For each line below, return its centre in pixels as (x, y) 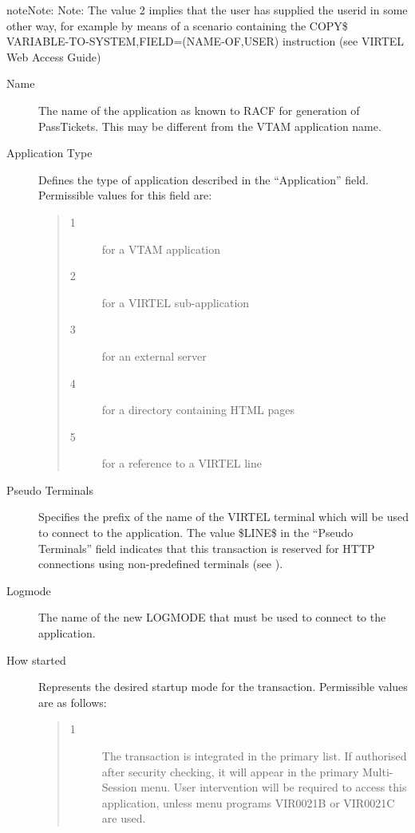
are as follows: (73, 702)
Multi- (377, 771)
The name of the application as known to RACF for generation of (199, 110)
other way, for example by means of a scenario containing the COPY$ (177, 25)
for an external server (154, 355)
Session (119, 787)
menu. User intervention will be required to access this (274, 787)
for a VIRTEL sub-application (176, 302)
